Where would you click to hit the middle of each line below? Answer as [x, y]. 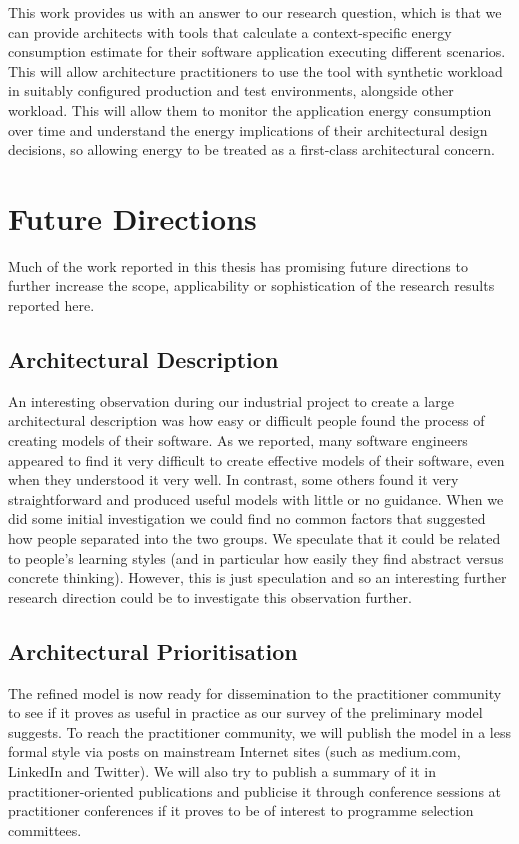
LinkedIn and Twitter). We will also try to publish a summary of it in [222, 770]
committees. [45, 829]
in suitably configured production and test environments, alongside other [231, 90]
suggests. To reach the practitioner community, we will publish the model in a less [259, 731]
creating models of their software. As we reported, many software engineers [238, 440]
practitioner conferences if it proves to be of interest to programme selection [241, 810]
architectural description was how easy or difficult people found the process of [246, 420]
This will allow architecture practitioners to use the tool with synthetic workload [255, 70]
